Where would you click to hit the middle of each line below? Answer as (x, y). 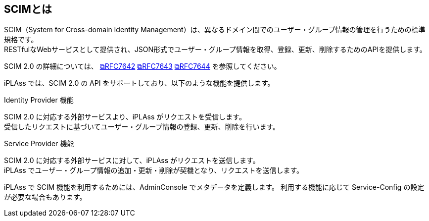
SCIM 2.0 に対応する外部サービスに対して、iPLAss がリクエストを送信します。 (132, 161)
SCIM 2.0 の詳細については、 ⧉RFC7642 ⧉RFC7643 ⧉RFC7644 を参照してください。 (143, 66)
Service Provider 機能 (39, 144)
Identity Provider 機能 (39, 100)
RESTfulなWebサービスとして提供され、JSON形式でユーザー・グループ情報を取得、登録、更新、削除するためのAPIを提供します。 (215, 50)
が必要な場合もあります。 (45, 197)
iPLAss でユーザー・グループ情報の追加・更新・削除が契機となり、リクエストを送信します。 (154, 170)
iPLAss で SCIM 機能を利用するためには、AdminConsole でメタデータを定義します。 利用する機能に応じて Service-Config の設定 (214, 187)
